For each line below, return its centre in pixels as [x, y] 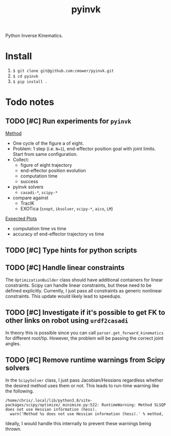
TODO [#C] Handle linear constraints [65, 267]
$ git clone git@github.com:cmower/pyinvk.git [63, 71]
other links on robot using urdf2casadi [67, 320]
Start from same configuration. [45, 154]
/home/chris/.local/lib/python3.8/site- [49, 400]
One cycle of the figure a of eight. [48, 143]
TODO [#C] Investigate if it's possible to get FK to [85, 312]
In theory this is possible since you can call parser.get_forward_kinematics [84, 333]
